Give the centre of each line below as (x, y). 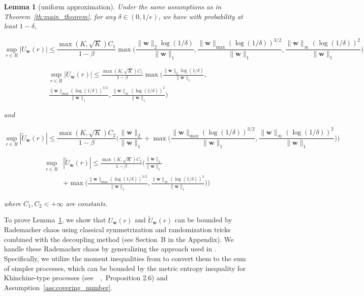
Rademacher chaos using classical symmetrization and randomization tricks (117, 229)
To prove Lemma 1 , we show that (55, 220)
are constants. (87, 203)
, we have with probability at (201, 16)
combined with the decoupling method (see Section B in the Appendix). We (119, 239)
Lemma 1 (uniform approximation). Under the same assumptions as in (113, 6)
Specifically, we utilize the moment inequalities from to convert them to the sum (125, 258)
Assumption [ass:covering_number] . (58, 287)
